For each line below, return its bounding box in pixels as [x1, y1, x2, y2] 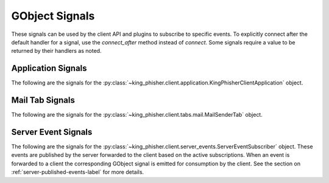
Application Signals [11, 63, 88, 74]
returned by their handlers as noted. [11, 47, 102, 55]
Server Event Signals [11, 126, 93, 137]
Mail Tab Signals [11, 95, 76, 106]
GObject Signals [11, 9, 95, 22]
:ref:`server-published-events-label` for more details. [11, 168, 144, 176]
